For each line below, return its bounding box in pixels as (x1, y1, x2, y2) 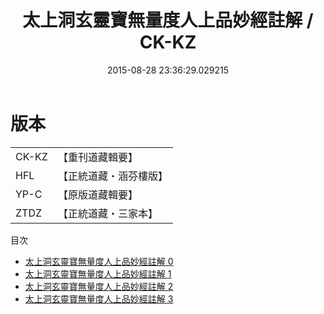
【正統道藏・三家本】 (57, 206, 158, 220)
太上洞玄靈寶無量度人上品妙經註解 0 (24, 255, 174, 267)
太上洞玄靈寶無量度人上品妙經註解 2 (24, 280, 174, 292)
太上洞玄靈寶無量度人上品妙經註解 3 (24, 292, 174, 305)
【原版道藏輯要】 (57, 187, 138, 201)
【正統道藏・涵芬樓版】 (57, 169, 168, 183)
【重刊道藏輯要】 (57, 150, 138, 164)
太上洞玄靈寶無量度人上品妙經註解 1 (24, 267, 172, 280)
